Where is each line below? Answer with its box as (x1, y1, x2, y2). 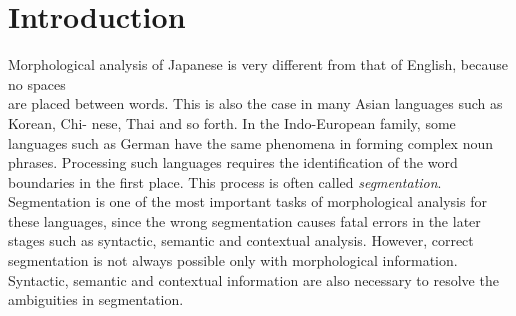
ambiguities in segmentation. (8, 289, 184, 310)
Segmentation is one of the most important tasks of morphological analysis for (8, 191, 487, 212)
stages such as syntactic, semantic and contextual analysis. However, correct (8, 230, 474, 251)
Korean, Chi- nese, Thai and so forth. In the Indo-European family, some (8, 112, 456, 133)
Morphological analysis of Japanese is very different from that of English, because (8, 54, 508, 75)
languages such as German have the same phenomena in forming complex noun (8, 132, 494, 153)
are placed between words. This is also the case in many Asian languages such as (8, 93, 503, 114)
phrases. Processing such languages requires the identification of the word (8, 152, 458, 173)
